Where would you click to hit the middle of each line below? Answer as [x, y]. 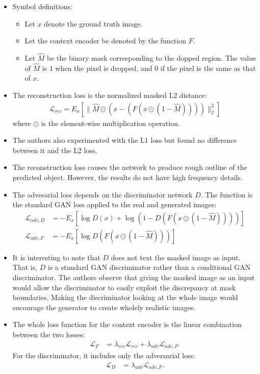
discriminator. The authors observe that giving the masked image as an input [134, 277]
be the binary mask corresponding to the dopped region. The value [151, 58]
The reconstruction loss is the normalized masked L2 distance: [110, 95]
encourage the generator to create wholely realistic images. [104, 307]
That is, [25, 267]
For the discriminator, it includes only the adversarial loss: [104, 355]
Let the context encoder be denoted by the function [105, 41]
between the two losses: [49, 334]
